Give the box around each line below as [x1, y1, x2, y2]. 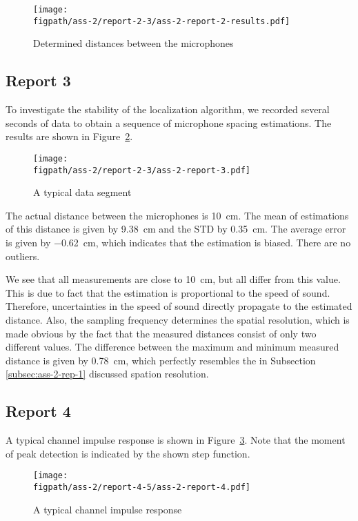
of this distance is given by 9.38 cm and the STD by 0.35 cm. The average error [6, 222, 346, 236]
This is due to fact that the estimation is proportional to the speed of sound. [6, 285, 330, 299]
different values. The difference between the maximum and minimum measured [6, 340, 339, 354]
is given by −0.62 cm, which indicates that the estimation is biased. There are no [6, 235, 351, 249]
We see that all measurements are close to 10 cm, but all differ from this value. [6, 272, 341, 286]
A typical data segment [33, 185, 132, 199]
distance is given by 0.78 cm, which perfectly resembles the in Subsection [6, 353, 316, 367]
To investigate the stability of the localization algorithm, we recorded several [6, 102, 330, 117]
